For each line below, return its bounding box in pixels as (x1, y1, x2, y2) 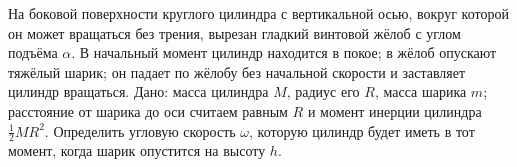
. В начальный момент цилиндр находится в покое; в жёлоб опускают (71, 42, 497, 63)
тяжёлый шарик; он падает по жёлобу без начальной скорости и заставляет (8, 61, 466, 82)
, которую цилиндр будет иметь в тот (249, 120, 475, 141)
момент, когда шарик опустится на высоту (8, 140, 266, 161)
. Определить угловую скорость (44, 120, 236, 141)
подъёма (8, 42, 58, 63)
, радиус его (286, 81, 360, 102)
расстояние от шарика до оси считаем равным (8, 100, 288, 121)
